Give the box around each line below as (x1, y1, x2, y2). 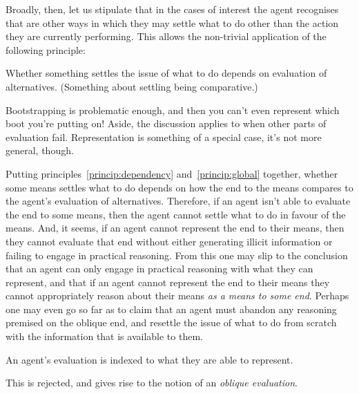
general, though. (6, 143, 74, 158)
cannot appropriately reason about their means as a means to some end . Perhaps (6, 288, 349, 303)
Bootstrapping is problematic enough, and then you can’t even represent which (6, 102, 340, 117)
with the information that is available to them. (6, 329, 203, 344)
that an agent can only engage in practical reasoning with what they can (6, 261, 313, 276)
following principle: (6, 42, 86, 57)
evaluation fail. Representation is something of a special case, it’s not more (6, 129, 322, 144)
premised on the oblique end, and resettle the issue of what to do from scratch (6, 315, 337, 330)
